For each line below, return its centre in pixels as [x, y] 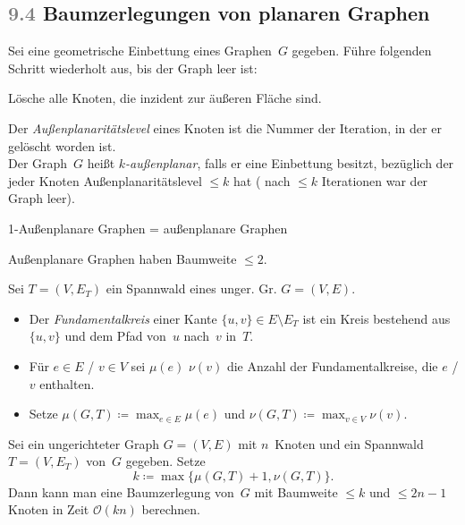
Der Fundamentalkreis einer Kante [123, 318]
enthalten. [67, 383]
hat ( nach [262, 180]
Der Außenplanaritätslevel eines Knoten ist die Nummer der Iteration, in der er [225, 127]
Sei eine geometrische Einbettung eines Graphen [140, 51]
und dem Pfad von [115, 336]
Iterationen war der [375, 180]
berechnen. [171, 509]
